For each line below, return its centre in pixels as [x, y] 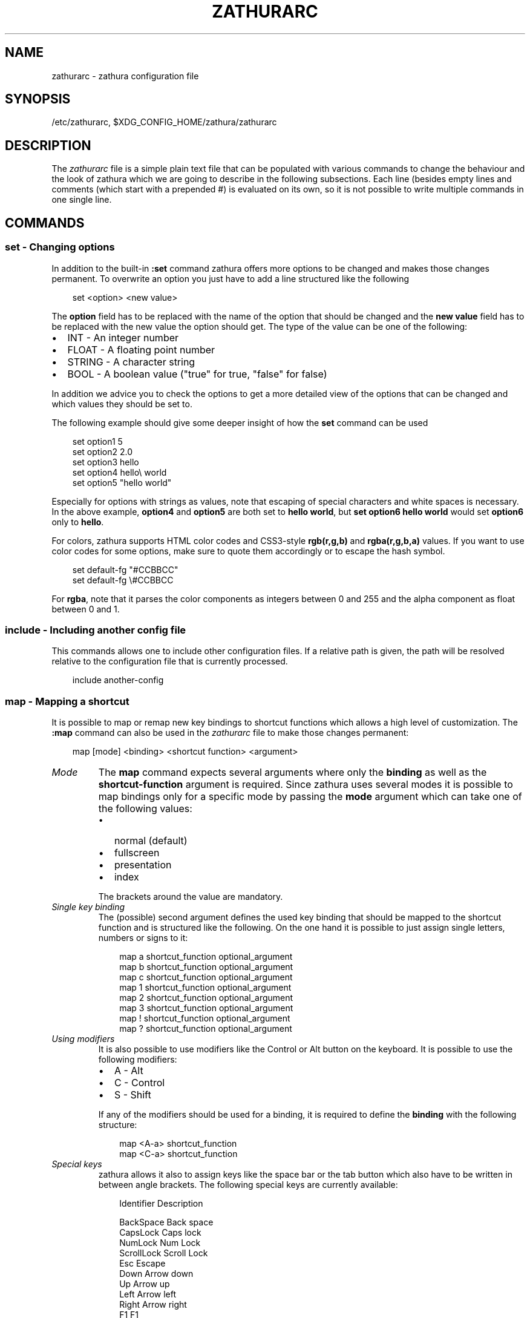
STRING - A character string [131, 362]
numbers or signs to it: [143, 938]
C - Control [139, 1083]
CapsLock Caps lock [160, 1232]
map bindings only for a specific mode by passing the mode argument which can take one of [310, 796]
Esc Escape [142, 1263]
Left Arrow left [148, 1294]
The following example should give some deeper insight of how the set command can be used [240, 422]
